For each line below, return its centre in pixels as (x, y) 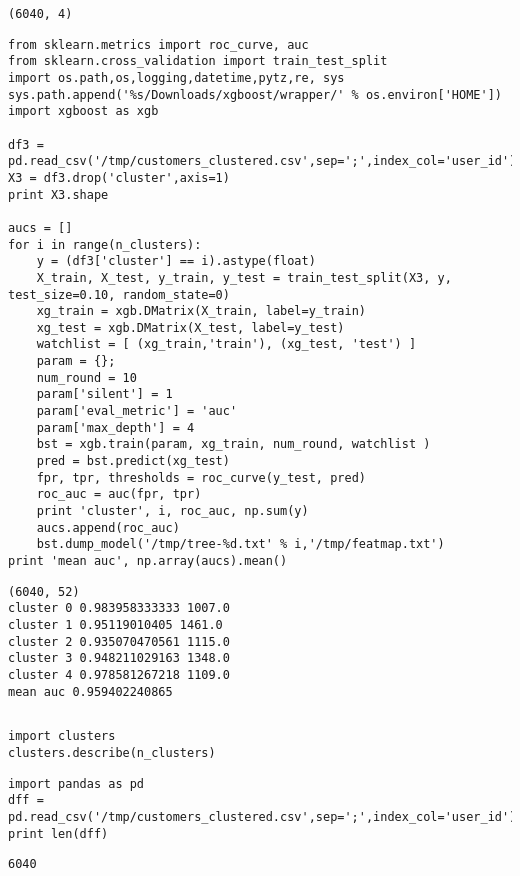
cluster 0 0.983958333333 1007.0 (119, 608)
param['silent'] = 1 (104, 394)
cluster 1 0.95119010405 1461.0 (115, 624)
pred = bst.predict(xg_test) (133, 461)
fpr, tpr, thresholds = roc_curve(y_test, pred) (201, 477)
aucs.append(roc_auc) (108, 527)
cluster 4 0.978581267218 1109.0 (119, 674)
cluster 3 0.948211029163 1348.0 (119, 658)
